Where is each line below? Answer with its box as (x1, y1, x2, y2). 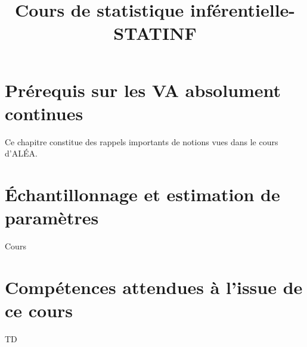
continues (5, 101, 83, 125)
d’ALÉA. (5, 147, 38, 160)
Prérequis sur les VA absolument (5, 77, 281, 102)
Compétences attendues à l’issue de (5, 274, 303, 299)
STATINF (113, 21, 197, 45)
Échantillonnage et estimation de (5, 182, 280, 207)
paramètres (5, 205, 99, 230)
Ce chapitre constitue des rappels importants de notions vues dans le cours (5, 135, 278, 148)
